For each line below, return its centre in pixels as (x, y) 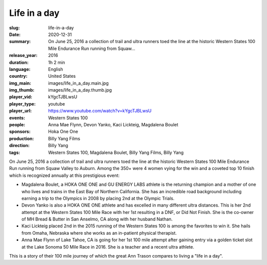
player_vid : (21, 97)
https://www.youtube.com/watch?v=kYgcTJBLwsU (100, 111)
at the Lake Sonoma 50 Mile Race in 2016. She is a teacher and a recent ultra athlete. (108, 247)
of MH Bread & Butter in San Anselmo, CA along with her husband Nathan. (97, 219)
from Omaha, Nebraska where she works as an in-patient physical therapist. (99, 233)
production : (22, 138)
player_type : (22, 104)
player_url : (21, 111)
